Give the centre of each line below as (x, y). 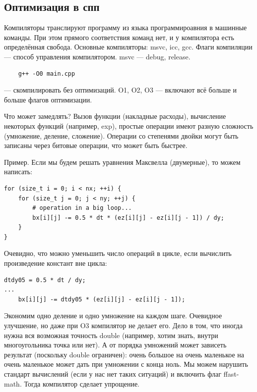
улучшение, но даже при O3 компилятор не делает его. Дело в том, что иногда (123, 325)
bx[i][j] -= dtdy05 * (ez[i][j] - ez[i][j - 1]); (102, 299)
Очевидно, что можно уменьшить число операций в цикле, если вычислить (118, 253)
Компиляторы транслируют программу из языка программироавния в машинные (126, 27)
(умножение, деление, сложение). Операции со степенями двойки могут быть (121, 135)
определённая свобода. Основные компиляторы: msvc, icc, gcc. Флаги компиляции (128, 47)
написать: (18, 171)
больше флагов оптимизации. (48, 99)
